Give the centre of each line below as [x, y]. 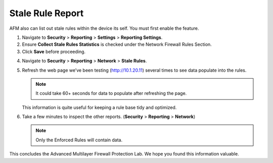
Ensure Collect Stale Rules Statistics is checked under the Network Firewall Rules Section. [117, 44]
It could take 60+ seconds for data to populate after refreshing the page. [111, 93]
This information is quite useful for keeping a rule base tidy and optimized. [99, 107]
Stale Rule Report [47, 13]
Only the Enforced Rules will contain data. [79, 140]
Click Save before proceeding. [54, 51]
